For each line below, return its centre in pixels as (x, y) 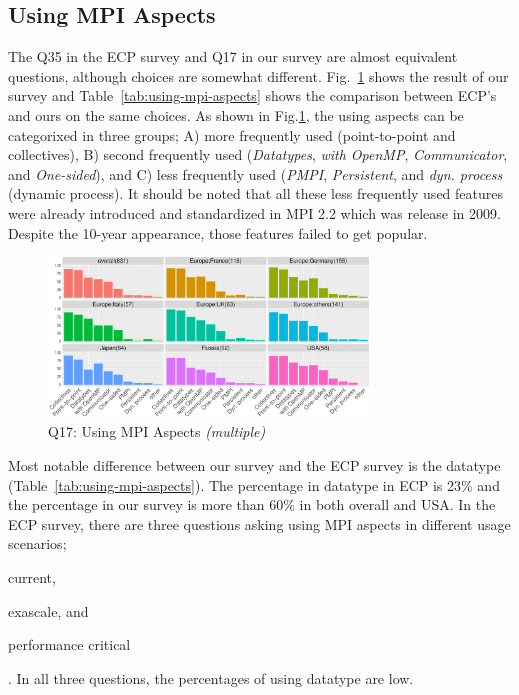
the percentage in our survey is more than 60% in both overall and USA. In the (252, 504)
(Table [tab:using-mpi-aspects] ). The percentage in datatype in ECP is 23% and (254, 484)
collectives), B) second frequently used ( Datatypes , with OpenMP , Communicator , (258, 154)
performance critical (69, 644)
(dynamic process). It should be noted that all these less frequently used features (255, 193)
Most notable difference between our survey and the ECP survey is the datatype (254, 464)
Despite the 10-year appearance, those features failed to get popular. (218, 232)
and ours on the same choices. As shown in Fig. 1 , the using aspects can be (236, 114)
